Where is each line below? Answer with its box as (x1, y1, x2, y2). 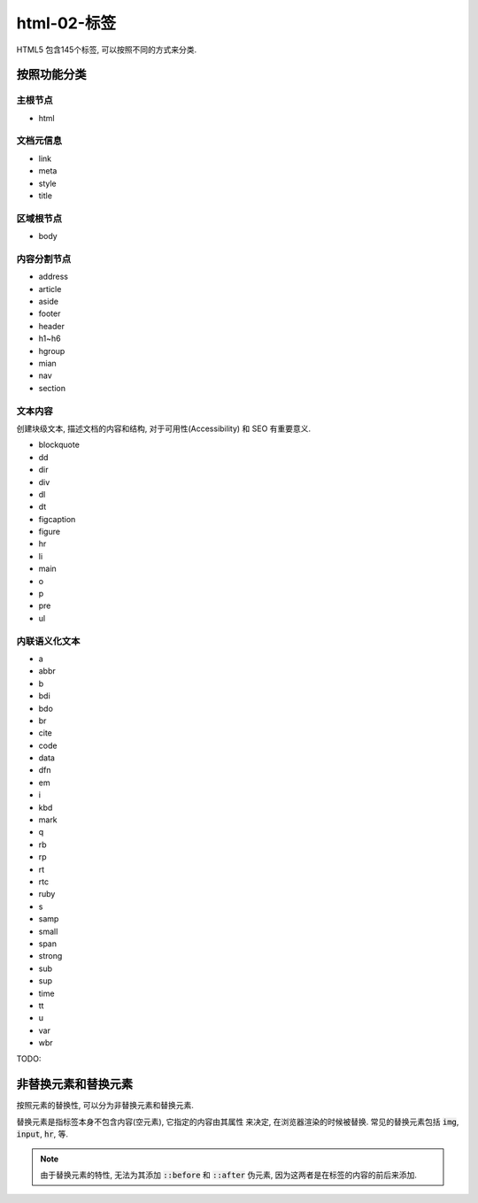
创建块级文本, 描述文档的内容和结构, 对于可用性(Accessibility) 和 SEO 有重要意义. (16, 423, 312, 434)
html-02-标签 (16, 13, 117, 33)
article (38, 283, 62, 294)
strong (38, 951, 63, 961)
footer (38, 308, 61, 319)
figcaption (38, 513, 76, 524)
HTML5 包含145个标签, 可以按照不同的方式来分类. (16, 44, 197, 55)
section (38, 382, 66, 393)
